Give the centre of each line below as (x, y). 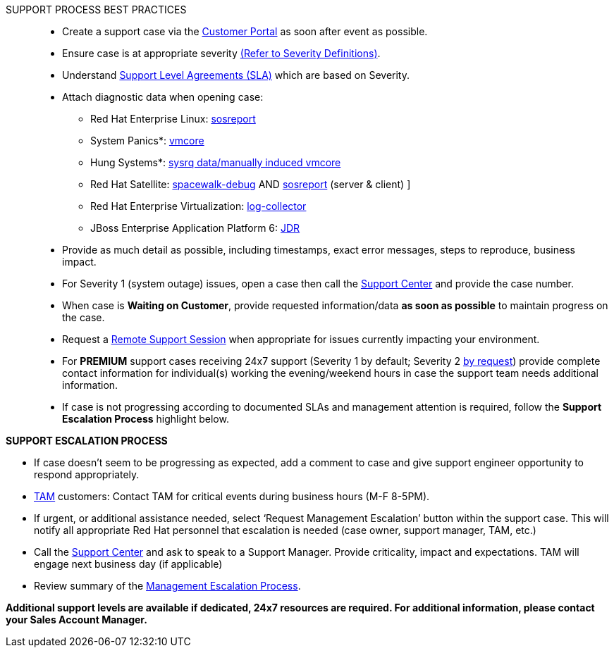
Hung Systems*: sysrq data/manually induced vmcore (216, 162)
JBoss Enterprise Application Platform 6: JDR (195, 228)
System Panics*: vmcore (147, 141)
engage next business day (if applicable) (128, 564)
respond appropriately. (87, 474)
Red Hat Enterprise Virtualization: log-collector (198, 206)
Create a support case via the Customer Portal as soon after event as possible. (245, 31)
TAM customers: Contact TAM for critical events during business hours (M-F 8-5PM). (232, 496)
